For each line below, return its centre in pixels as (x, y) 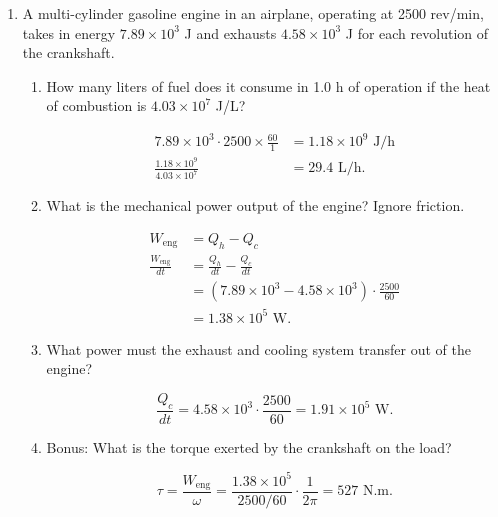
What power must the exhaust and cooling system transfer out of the (258, 348)
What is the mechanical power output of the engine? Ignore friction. (255, 205)
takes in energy (69, 32)
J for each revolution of (417, 32)
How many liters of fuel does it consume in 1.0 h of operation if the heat (268, 85)
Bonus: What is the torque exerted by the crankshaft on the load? (249, 446)
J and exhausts (230, 32)
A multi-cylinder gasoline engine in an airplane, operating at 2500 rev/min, (253, 13)
